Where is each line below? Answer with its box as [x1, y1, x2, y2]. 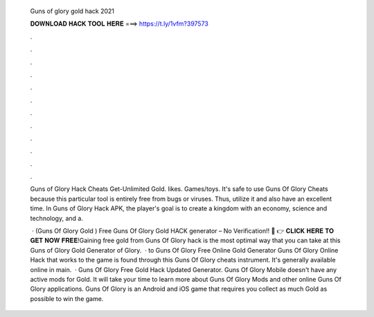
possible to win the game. [30, 294, 104, 302]
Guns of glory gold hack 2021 [30, 7, 114, 15]
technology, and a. [30, 214, 83, 222]
